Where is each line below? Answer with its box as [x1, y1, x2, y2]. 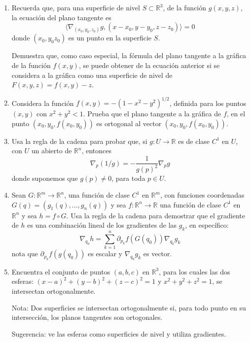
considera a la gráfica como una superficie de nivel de [11, 69, 173, 80]
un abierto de [31, 145, 72, 156]
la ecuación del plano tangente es [11, 12, 111, 22]
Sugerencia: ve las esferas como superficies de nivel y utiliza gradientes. [11, 328, 226, 339]
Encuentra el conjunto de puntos [11, 266, 110, 276]
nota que [11, 248, 38, 259]
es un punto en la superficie [68, 33, 152, 43]
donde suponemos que [11, 173, 78, 183]
